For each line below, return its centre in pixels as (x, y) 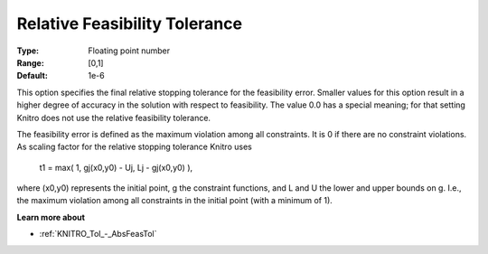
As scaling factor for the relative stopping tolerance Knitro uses (134, 147)
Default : (33, 76)
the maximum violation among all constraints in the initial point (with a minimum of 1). (175, 201)
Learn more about (51, 217)
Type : (28, 51)
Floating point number (129, 51)
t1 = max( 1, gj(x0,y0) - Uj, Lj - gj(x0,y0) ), (116, 167)
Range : (30, 62)
